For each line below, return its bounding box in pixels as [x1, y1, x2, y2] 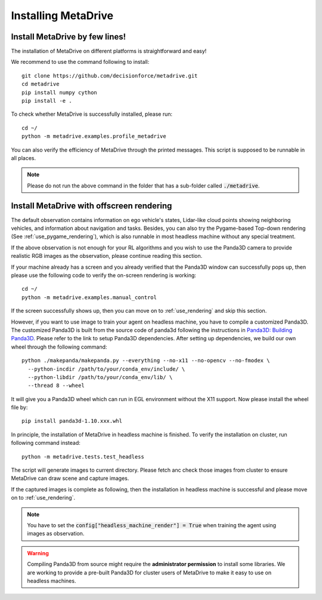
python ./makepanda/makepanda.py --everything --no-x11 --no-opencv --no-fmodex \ [21, 357, 270, 364]
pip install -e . [21, 97, 72, 104]
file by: [11, 404, 28, 411]
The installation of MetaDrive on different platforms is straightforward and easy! [11, 48, 207, 55]
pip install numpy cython [21, 89, 98, 96]
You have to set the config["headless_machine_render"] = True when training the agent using [27, 521, 277, 528]
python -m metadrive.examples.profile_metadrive [21, 133, 166, 140]
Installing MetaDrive [11, 9, 113, 22]
